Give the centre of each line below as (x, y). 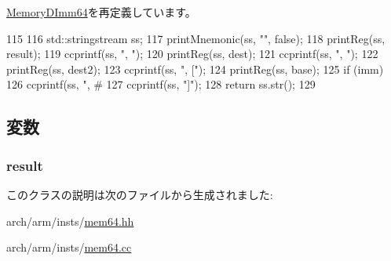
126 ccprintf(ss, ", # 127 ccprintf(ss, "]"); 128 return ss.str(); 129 (161, 84)
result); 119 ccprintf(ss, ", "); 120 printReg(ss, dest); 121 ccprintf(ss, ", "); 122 (192, 54)
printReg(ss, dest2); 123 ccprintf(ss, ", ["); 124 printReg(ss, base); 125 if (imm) (195, 69)
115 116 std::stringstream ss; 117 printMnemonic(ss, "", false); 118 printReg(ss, (196, 38)
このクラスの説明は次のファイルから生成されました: (140, 194)
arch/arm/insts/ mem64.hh (70, 221)
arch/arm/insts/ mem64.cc (69, 247)
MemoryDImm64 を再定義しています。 (101, 12)
